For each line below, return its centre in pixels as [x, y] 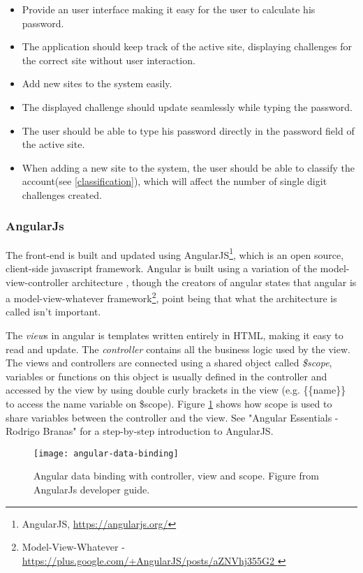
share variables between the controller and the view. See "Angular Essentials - [172, 417]
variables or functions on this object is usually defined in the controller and [166, 376]
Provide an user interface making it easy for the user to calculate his [169, 9]
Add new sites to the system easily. [97, 83]
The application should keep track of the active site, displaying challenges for [187, 46]
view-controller [37, 282]
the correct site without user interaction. [109, 60]
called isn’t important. [53, 312]
